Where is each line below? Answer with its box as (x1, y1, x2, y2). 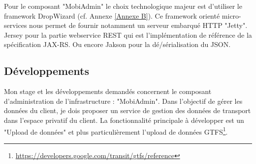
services (4, 20, 27, 30)
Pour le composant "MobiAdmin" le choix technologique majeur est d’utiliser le (4, 1, 242, 11)
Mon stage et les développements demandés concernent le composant (4, 86, 212, 96)
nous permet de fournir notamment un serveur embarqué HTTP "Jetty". (29, 20, 248, 30)
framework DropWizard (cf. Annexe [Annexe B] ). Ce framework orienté (4, 10, 220, 21)
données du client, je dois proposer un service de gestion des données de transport (4, 105, 251, 116)
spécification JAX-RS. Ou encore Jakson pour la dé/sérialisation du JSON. (4, 39, 231, 49)
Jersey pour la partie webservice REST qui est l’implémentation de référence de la (4, 29, 252, 40)
